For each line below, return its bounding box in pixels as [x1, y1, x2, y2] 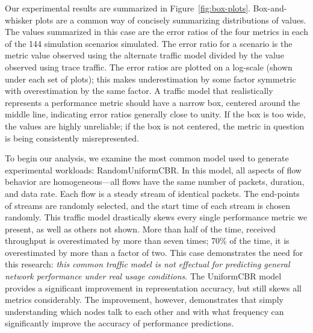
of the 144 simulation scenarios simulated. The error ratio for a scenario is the [5, 37, 293, 49]
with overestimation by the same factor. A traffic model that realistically [5, 84, 273, 97]
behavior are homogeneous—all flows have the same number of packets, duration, [5, 175, 305, 188]
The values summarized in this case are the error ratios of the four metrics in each [5, 25, 308, 38]
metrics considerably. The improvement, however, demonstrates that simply [5, 293, 284, 306]
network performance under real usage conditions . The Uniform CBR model [5, 270, 282, 282]
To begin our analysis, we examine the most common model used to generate [5, 152, 289, 164]
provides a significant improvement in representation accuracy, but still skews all [5, 281, 302, 294]
